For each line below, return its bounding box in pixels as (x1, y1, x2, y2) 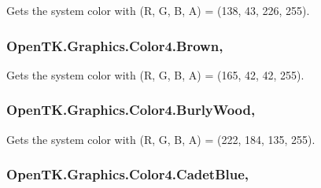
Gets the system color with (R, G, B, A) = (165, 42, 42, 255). (6, 66, 304, 83)
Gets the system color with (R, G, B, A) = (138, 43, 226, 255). (6, 2, 310, 18)
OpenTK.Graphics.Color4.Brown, (6, 35, 223, 55)
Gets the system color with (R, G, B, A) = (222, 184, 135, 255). (6, 131, 315, 147)
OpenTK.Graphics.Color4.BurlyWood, (6, 100, 256, 120)
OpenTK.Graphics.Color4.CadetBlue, (6, 164, 249, 184)
